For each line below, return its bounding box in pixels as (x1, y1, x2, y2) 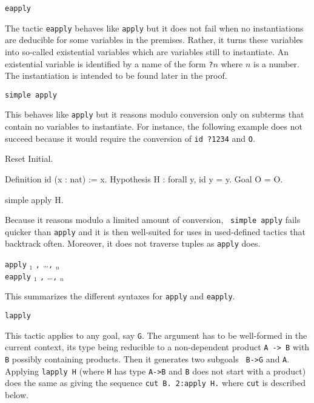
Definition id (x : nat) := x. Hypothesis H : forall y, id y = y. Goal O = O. (5, 172, 283, 185)
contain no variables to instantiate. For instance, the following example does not (5, 120, 302, 133)
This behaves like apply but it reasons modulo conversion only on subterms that (5, 108, 304, 121)
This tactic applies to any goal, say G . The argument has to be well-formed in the (5, 328, 307, 341)
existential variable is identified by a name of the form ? (5, 57, 213, 70)
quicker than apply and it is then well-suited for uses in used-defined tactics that (5, 225, 306, 238)
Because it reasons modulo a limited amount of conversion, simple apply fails (5, 213, 301, 226)
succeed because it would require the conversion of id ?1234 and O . (5, 132, 255, 144)
